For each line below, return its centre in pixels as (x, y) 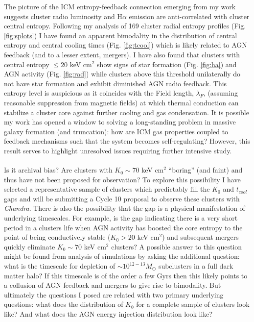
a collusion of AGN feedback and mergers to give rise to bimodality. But (113, 285)
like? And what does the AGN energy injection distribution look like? (108, 314)
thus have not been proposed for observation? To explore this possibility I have (122, 179)
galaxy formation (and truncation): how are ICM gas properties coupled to (116, 131)
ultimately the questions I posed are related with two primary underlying (114, 294)
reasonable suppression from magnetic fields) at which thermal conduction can (121, 102)
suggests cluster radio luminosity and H (63, 16)
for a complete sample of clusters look (193, 304)
